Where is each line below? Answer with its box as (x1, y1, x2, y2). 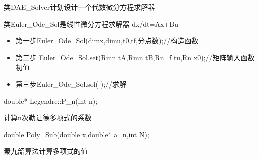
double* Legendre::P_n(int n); (4, 95, 98, 106)
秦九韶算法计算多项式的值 (4, 146, 88, 156)
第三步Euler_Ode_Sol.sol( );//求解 (15, 78, 127, 89)
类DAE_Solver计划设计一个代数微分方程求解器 (4, 2, 155, 12)
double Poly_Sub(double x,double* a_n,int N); (4, 129, 149, 139)
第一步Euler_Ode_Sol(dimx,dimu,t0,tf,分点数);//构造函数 (15, 35, 199, 46)
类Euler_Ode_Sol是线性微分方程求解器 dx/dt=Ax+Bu (4, 18, 178, 29)
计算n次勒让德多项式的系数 (4, 112, 92, 123)
